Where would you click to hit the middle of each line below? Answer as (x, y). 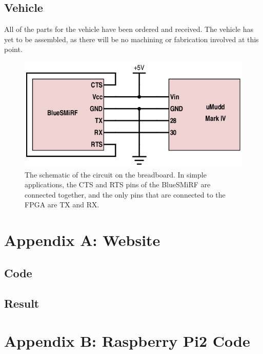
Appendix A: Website (82, 240)
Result (22, 303)
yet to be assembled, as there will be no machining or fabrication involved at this (131, 39)
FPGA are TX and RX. (62, 205)
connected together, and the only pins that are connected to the (125, 194)
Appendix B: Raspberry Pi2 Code (127, 341)
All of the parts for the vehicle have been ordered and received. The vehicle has (129, 29)
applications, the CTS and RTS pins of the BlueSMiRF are (118, 184)
